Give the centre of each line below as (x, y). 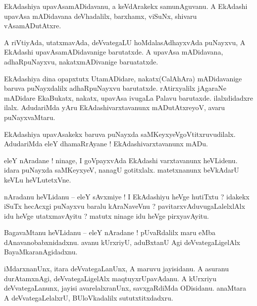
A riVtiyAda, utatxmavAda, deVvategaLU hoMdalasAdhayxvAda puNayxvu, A (125, 42)
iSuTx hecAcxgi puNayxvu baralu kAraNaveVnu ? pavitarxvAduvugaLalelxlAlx (125, 206)
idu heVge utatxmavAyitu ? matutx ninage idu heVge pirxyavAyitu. (106, 215)
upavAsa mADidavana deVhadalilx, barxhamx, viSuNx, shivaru (101, 16)
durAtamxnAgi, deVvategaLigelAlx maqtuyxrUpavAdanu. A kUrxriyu (110, 278)
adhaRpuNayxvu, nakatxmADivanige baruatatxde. (81, 61)
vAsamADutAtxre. (33, 26)
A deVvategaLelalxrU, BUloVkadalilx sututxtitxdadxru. (89, 297)
